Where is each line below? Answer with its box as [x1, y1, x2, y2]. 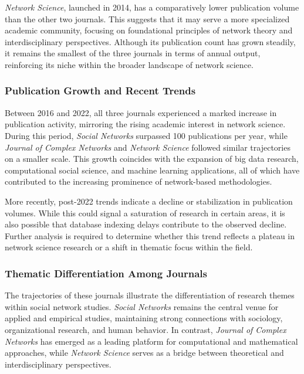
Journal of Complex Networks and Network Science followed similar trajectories [5, 141, 291, 153]
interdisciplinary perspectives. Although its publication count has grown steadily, [5, 35, 296, 47]
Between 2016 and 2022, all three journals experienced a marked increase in [5, 106, 277, 118]
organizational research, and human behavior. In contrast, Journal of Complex [5, 323, 286, 335]
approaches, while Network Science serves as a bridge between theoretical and [5, 346, 284, 359]
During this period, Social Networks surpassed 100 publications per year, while [5, 129, 288, 141]
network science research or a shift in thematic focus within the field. [5, 241, 253, 253]
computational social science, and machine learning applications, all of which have [5, 164, 300, 176]
